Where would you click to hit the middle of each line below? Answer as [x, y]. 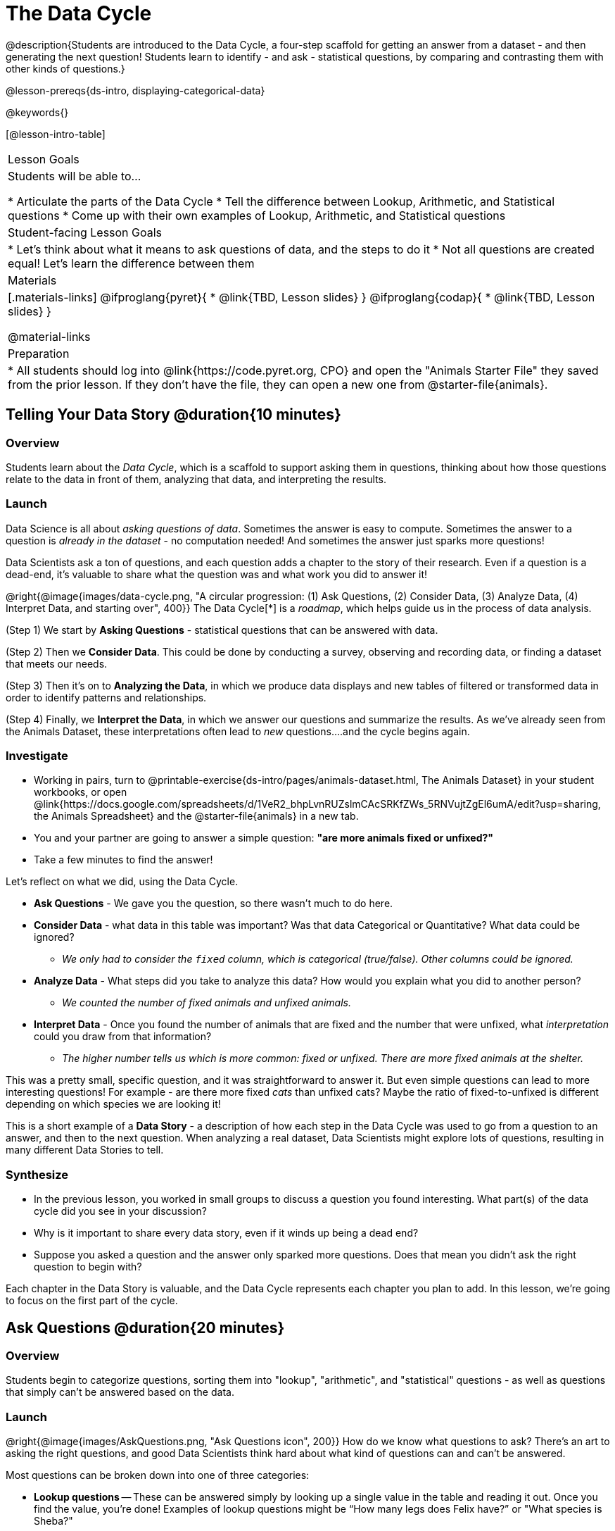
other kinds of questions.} [65, 68]
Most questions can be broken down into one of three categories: [158, 1475]
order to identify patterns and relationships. [106, 697]
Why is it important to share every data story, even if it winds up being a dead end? [226, 1233]
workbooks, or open [81, 792]
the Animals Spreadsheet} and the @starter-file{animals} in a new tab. [196, 816]
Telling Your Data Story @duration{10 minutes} [173, 415]
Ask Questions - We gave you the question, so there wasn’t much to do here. [214, 904]
